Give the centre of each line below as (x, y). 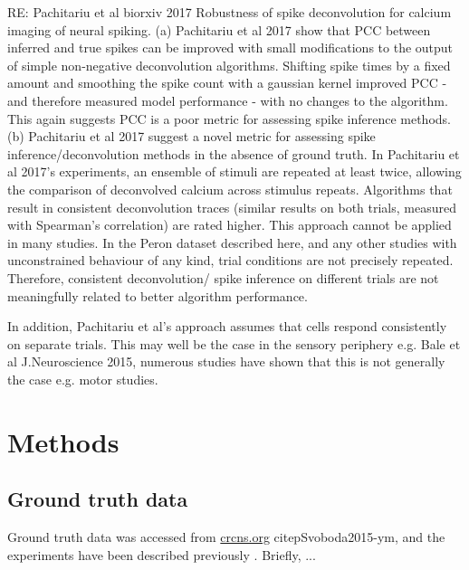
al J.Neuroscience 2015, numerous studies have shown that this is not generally (226, 361)
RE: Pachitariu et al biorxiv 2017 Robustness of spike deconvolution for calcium (230, 12)
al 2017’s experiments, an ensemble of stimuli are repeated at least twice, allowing (234, 171)
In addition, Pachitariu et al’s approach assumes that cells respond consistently (227, 326)
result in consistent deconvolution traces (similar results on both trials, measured (232, 207)
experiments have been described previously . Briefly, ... (162, 554)
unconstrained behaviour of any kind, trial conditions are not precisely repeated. (230, 260)
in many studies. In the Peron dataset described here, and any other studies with (232, 242)
